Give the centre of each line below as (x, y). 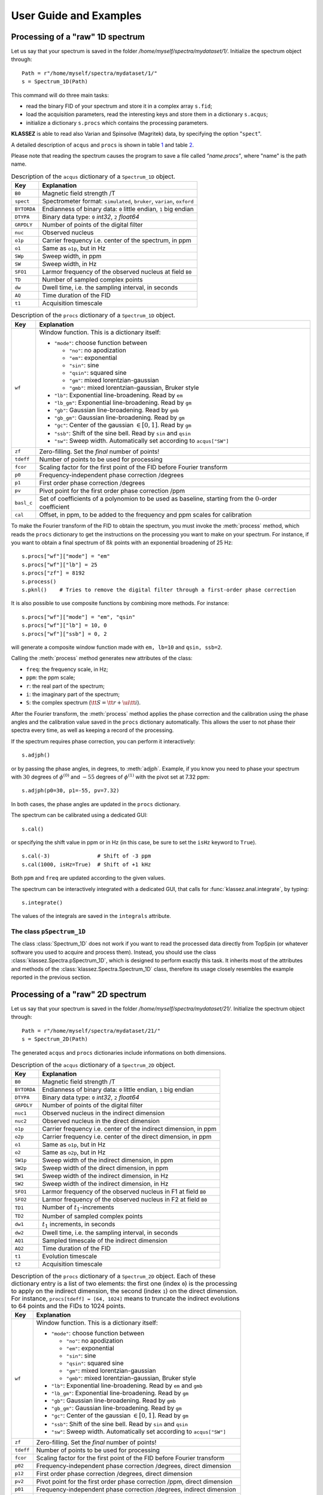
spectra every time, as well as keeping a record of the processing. (92, 730)
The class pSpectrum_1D (48, 932)
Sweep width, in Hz (69, 264)
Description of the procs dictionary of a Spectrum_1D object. (93, 315)
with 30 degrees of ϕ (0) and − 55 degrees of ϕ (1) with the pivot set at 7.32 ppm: (110, 777)
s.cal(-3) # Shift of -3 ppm (86, 856)
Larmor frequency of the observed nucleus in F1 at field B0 (124, 1192)
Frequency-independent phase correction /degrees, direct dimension (134, 1466)
